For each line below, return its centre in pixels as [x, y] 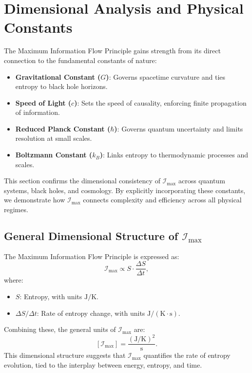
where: [14, 280]
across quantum [202, 181]
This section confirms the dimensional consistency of [82, 181]
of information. [38, 112]
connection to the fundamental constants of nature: [80, 60]
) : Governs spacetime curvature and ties [166, 77]
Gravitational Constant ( [58, 77]
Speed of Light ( [43, 102]
